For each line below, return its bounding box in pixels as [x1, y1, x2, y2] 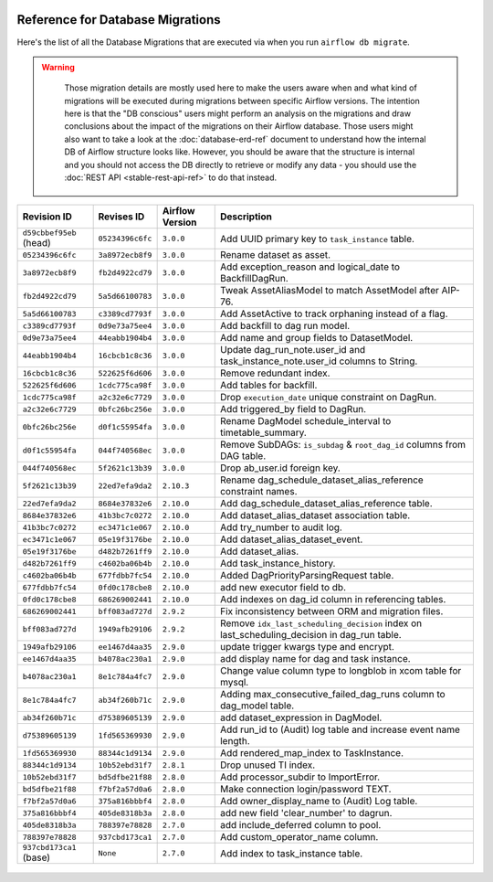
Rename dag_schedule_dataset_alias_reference [219, 473, 424, 486]
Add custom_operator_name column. [219, 831, 379, 844]
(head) [22, 237, 52, 250]
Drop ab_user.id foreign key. [219, 462, 341, 474]
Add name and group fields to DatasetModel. [219, 332, 414, 345]
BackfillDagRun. [219, 272, 289, 285]
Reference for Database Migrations [16, 12, 221, 27]
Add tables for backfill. [219, 379, 318, 392]
